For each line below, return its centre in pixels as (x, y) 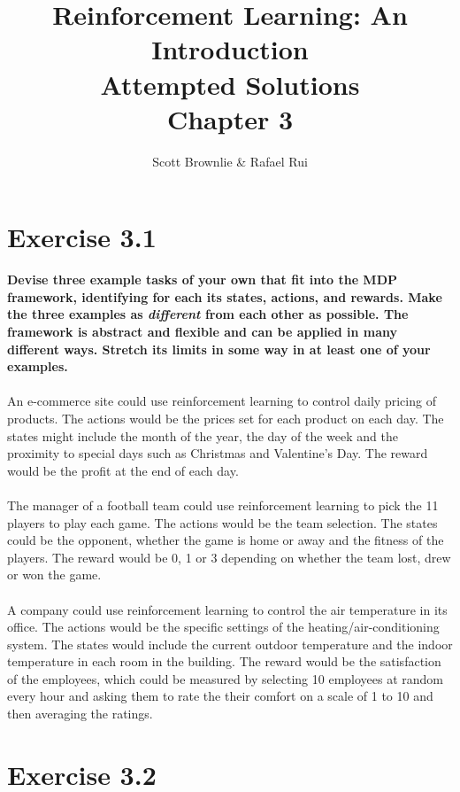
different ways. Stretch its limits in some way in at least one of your (219, 349)
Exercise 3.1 (82, 237)
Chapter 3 (230, 118)
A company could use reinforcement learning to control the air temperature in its (227, 609)
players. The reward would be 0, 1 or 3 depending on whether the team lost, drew (229, 557)
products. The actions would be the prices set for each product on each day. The (226, 418)
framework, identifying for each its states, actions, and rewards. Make (225, 296)
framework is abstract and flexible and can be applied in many (203, 331)
